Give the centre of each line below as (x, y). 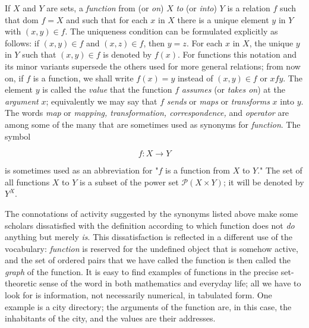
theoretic (21, 283)
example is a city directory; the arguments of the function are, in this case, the (148, 306)
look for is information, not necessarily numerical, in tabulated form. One (138, 295)
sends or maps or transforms (218, 101)
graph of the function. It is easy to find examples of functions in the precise (142, 271)
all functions (27, 182)
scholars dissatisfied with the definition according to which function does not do (150, 225)
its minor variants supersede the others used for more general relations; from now (153, 66)
